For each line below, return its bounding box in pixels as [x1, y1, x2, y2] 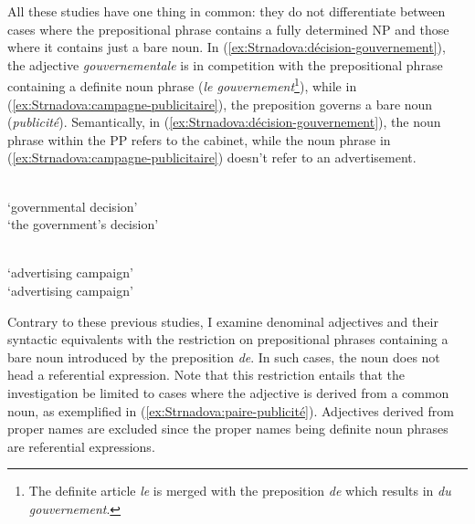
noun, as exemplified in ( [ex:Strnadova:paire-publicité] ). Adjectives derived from [7, 401, 454, 420]
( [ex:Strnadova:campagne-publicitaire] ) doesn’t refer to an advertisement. [7, 148, 417, 167]
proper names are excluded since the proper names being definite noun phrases [7, 419, 449, 438]
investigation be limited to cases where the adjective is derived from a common [7, 383, 449, 402]
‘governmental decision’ [7, 196, 138, 215]
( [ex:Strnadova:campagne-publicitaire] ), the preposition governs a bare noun [7, 94, 433, 113]
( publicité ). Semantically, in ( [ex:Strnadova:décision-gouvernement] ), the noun [7, 112, 441, 131]
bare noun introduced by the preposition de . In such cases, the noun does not [7, 347, 440, 366]
